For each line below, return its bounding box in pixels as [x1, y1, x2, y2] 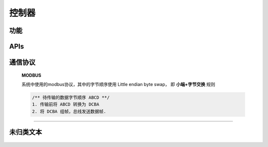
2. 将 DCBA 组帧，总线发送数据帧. [32, 108, 106, 114]
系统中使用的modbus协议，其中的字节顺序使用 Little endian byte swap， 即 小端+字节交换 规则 [21, 81, 215, 87]
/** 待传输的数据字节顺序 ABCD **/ [32, 94, 110, 100]
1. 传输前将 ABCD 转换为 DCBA [32, 102, 99, 107]
